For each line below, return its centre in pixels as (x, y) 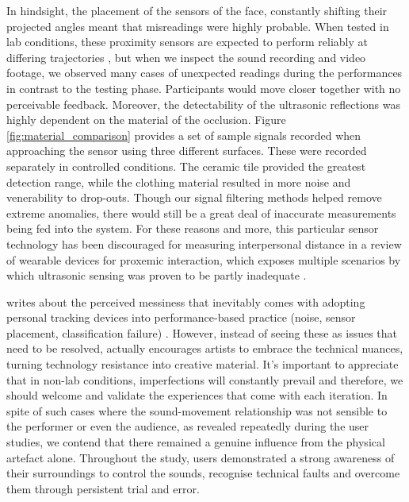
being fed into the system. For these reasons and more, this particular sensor (193, 228)
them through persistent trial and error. (103, 488)
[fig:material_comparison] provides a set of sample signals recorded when (184, 135)
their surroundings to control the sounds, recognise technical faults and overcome (203, 473)
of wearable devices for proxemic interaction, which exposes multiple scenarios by (204, 259)
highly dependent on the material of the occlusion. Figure (146, 120)
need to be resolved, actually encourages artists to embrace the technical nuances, (205, 348)
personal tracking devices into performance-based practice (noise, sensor (181, 317)
